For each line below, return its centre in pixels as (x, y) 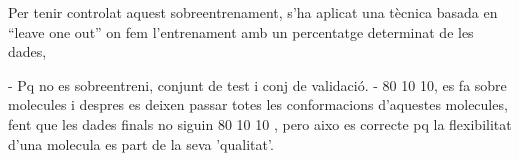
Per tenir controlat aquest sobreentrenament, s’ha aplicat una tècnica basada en (253, 12)
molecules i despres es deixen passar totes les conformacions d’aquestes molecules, (258, 104)
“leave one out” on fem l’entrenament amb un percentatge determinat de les (241, 31)
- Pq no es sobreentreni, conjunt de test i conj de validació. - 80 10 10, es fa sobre (257, 84)
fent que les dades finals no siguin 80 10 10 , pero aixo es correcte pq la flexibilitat (260, 123)
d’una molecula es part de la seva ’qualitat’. (141, 143)
